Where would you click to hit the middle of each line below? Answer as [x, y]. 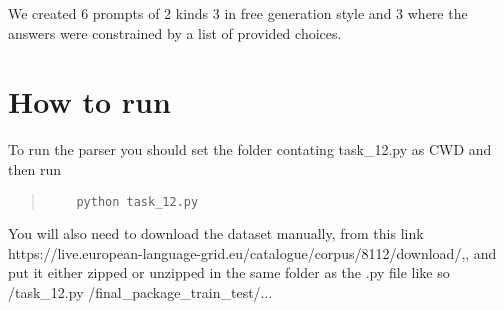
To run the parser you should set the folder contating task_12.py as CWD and [250, 149]
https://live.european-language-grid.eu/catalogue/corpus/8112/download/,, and [252, 252]
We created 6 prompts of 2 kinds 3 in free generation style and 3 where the [238, 13]
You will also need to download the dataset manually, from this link [216, 233]
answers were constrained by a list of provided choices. [175, 32]
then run [34, 168]
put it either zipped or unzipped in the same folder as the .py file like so [229, 272]
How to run [89, 101]
